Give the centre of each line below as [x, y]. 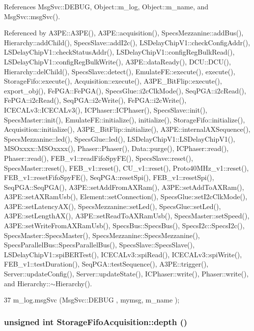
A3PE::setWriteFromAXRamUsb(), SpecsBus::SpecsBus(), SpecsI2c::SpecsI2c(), [124, 226]
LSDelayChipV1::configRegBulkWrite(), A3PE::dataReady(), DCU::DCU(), [117, 61]
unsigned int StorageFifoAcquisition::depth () [96, 321]
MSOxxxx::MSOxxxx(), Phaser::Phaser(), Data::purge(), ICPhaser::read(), [116, 148]
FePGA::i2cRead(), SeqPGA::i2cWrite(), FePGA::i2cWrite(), [95, 100]
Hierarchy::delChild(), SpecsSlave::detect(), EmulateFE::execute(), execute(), [120, 71]
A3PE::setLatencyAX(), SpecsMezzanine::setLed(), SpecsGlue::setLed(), [113, 206]
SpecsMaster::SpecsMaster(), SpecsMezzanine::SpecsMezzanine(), [102, 235]
